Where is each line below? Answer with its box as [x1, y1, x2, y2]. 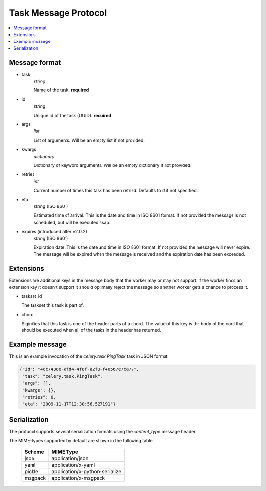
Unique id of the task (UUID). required [33, 112, 112, 118]
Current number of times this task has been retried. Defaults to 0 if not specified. [33, 188, 198, 194]
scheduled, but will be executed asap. [33, 219, 111, 225]
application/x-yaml [51, 461, 95, 468]
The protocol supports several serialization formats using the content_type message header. [9, 428, 197, 434]
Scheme [24, 449, 44, 455]
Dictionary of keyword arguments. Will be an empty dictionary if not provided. [33, 162, 192, 168]
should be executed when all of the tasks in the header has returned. [21, 327, 161, 333]
